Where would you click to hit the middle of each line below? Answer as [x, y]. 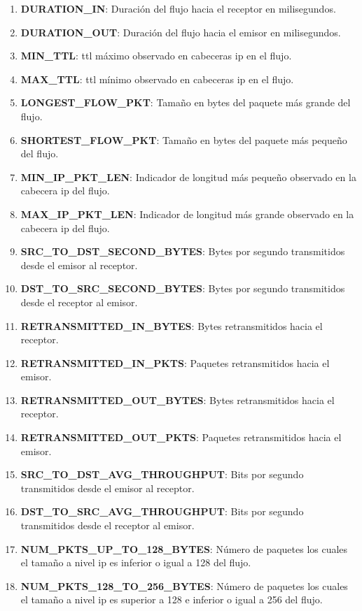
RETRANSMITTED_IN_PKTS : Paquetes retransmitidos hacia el [175, 362]
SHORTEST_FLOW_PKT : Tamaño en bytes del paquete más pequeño [184, 139]
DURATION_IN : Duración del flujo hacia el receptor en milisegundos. [178, 8]
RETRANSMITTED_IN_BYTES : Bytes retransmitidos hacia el [172, 325]
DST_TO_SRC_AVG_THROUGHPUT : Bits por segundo [162, 511]
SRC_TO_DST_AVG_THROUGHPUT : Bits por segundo [162, 474]
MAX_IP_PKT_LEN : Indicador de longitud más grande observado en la [187, 214]
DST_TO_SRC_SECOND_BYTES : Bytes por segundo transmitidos [183, 288]
